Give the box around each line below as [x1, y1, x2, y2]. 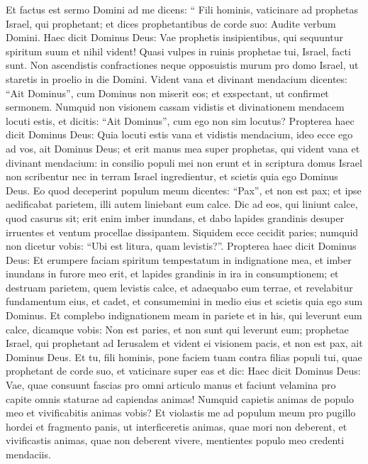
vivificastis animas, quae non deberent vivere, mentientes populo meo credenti [6, 433, 345, 448]
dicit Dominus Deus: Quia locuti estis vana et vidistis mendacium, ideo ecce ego [6, 127, 353, 142]
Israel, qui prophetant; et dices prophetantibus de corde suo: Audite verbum [6, 16, 336, 31]
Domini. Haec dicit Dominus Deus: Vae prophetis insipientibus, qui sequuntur [6, 30, 343, 45]
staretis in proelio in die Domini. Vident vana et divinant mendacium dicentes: [6, 71, 347, 86]
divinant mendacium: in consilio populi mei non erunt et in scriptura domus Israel [6, 155, 362, 170]
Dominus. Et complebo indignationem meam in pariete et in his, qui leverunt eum [6, 308, 362, 323]
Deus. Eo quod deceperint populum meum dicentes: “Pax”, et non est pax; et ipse [6, 182, 362, 197]
